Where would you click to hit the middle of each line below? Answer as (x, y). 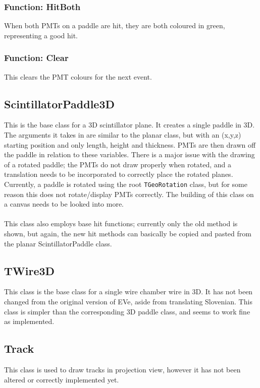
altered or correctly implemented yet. (62, 379)
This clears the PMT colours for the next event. (78, 76)
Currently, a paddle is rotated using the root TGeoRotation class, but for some (126, 184)
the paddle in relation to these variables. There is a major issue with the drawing (129, 154)
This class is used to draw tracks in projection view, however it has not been (122, 369)
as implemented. (29, 321)
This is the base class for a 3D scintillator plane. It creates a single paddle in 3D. (129, 125)
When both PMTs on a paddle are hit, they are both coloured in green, (115, 25)
